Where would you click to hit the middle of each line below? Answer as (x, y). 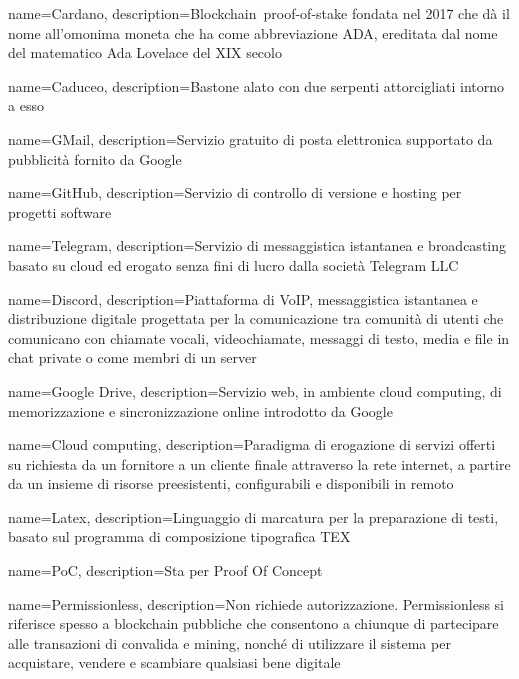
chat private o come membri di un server (132, 357)
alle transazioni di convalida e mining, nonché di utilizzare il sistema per (229, 642)
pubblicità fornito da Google (95, 158)
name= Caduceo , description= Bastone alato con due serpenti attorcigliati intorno (256, 85)
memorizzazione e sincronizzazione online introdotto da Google (200, 410)
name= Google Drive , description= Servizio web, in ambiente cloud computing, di (255, 390)
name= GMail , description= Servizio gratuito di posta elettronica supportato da (250, 138)
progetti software (60, 211)
